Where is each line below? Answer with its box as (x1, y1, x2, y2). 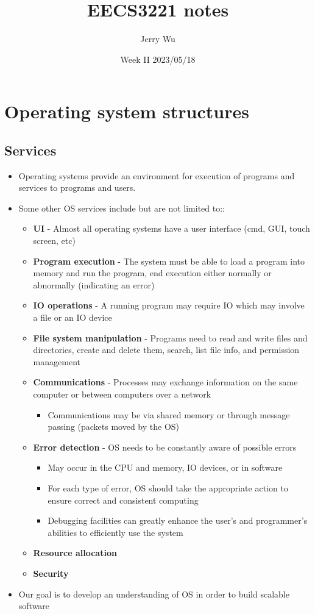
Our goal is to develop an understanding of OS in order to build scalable (18, 587, 289, 600)
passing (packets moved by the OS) (48, 420, 180, 433)
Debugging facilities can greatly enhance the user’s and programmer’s (48, 514, 308, 527)
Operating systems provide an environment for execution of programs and (18, 169, 295, 182)
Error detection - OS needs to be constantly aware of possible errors (33, 440, 297, 453)
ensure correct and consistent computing (48, 493, 199, 506)
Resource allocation (33, 546, 117, 559)
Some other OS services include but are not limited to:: (18, 201, 225, 214)
